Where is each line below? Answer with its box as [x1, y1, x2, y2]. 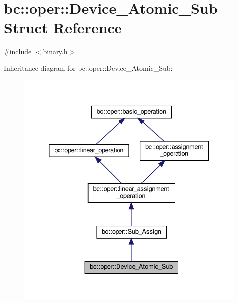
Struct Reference [4, 17, 122, 38]
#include [4, 46, 32, 57]
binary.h [43, 46, 68, 57]
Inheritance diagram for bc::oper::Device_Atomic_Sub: [4, 62, 173, 73]
